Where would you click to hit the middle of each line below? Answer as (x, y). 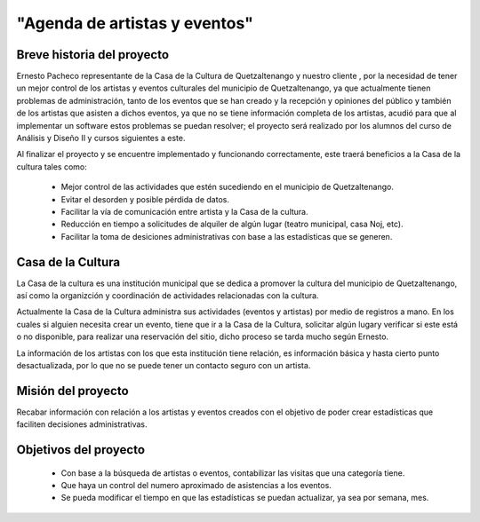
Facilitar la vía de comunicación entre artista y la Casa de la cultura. (184, 211)
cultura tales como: (52, 166)
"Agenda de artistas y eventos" (135, 23)
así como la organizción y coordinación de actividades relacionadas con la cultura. (168, 296)
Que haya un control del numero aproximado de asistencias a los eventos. (196, 486)
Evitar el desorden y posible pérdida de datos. (145, 199)
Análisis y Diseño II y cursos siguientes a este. (101, 138)
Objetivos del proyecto (81, 450)
